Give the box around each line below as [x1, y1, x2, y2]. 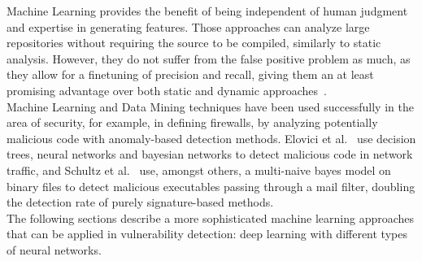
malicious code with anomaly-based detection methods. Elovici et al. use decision [7, 129, 416, 146]
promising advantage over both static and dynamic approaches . [7, 81, 327, 98]
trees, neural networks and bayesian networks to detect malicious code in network [7, 146, 413, 163]
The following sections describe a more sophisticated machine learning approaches [7, 209, 415, 226]
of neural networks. [7, 241, 102, 258]
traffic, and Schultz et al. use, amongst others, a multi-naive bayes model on [7, 161, 391, 178]
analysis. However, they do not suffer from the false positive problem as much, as [7, 50, 411, 67]
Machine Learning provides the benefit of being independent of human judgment [7, 2, 408, 19]
